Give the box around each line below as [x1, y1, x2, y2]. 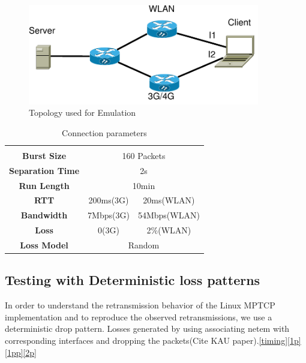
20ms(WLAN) [143, 194, 195, 206]
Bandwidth [20, 209, 68, 221]
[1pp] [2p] [5, 346, 37, 358]
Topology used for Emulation [29, 106, 136, 119]
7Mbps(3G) [88, 209, 130, 221]
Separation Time [9, 164, 80, 176]
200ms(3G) [88, 194, 129, 206]
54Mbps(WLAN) [137, 209, 200, 221]
